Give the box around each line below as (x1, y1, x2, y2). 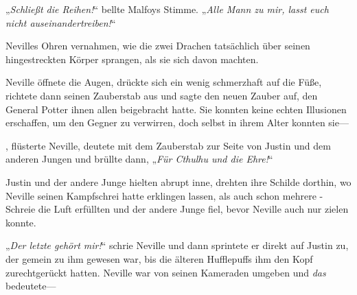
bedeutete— (5, 279, 56, 293)
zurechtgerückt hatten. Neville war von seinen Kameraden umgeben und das (5, 265, 326, 279)
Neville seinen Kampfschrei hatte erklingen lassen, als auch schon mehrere (5, 188, 316, 202)
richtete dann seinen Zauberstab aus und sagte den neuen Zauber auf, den (5, 88, 318, 102)
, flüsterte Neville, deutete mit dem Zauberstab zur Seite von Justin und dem (5, 138, 331, 152)
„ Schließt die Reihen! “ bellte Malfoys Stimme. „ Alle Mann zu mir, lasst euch (5, 2, 329, 16)
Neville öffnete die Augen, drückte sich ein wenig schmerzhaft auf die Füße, (5, 75, 322, 89)
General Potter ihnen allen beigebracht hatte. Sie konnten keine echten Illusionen (5, 102, 347, 116)
